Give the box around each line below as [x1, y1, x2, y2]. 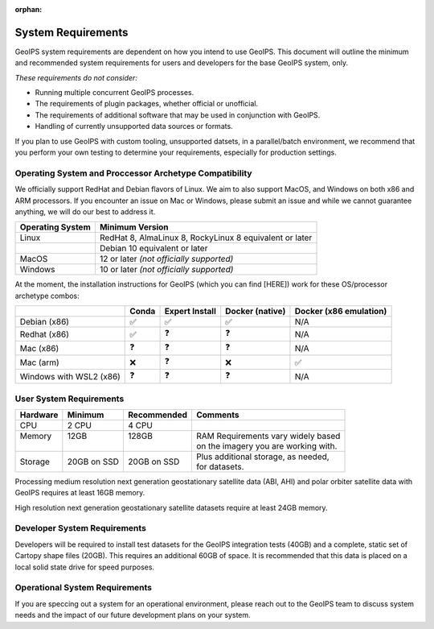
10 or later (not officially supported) [99, 264, 234, 275]
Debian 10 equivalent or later [99, 242, 208, 254]
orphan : [14, 5, 43, 14]
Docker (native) [225, 306, 286, 317]
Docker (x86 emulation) [294, 306, 387, 317]
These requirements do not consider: [14, 72, 138, 82]
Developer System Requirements [14, 523, 146, 534]
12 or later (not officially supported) [99, 254, 234, 265]
